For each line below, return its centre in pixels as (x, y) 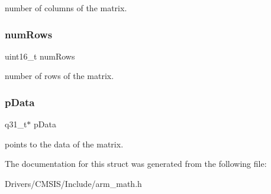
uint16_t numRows (40, 56)
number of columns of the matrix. (66, 8)
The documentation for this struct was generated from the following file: (136, 164)
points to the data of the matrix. (64, 144)
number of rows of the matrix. (59, 76)
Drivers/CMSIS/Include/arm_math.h (73, 183)
